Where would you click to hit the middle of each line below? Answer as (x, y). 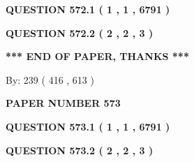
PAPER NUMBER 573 (63, 103)
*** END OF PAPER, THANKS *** (97, 56)
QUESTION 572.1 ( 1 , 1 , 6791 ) (88, 9)
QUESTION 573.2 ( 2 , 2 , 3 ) (80, 150)
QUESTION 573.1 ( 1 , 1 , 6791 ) (88, 126)
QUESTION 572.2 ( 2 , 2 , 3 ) (80, 32)
